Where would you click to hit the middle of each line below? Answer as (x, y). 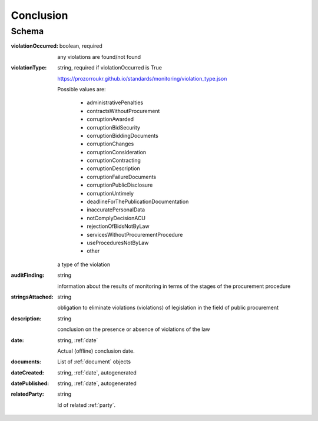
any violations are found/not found (99, 57)
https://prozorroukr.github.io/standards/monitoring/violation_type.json (142, 78)
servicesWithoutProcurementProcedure (135, 234)
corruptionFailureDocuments (121, 177)
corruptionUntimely (110, 193)
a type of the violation (84, 264)
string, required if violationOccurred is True (110, 68)
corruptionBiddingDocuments (122, 135)
